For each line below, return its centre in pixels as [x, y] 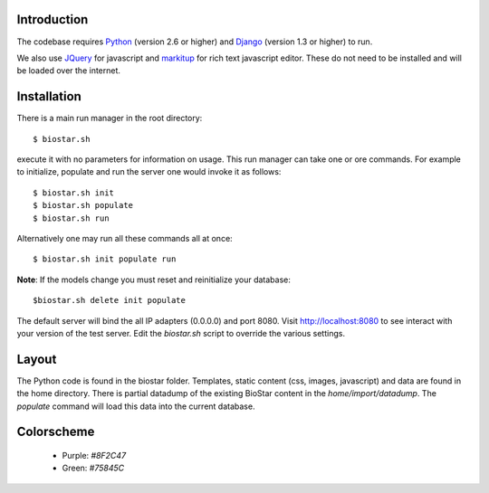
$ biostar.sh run [71, 218]
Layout [37, 359]
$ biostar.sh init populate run [105, 259]
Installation [49, 96]
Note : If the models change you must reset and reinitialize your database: [154, 280]
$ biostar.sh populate [83, 205]
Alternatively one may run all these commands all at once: [125, 238]
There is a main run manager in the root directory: [110, 119]
